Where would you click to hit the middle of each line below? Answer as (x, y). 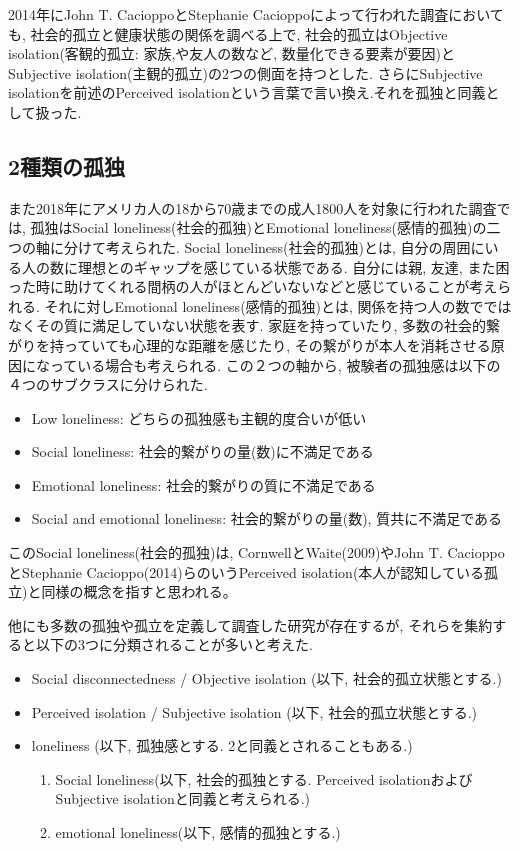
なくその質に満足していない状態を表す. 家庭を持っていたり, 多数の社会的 (247, 325)
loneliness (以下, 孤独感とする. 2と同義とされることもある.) (222, 745)
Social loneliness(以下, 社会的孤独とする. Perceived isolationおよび (264, 778)
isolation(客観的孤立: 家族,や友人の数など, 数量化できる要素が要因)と (232, 53)
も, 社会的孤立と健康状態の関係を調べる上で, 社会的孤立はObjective (228, 33)
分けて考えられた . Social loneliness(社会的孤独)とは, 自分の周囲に (274, 246)
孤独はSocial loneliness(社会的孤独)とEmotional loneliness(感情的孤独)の (258, 227)
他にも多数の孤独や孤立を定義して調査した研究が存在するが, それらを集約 (250, 624)
